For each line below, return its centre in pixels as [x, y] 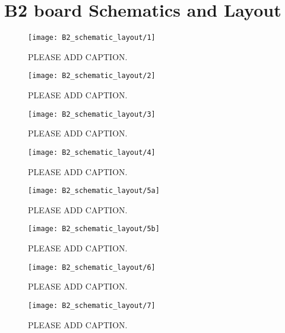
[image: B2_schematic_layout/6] [92, 267]
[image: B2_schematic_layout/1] [92, 38]
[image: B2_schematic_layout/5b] [94, 229]
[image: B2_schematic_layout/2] [92, 76]
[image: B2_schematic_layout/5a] [94, 191]
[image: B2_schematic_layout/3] [92, 114]
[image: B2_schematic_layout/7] [92, 305]
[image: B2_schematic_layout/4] [92, 152]
